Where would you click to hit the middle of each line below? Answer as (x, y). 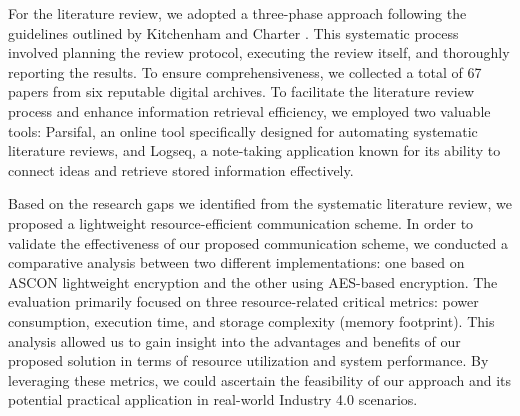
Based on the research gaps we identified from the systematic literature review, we (260, 203)
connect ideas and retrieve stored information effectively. (181, 169)
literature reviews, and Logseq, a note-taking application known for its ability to (254, 150)
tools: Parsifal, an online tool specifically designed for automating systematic (243, 130)
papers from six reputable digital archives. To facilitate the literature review (241, 91)
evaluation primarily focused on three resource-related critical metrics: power (243, 301)
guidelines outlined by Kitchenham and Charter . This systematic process (233, 32)
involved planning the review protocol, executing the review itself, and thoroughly (259, 52)
